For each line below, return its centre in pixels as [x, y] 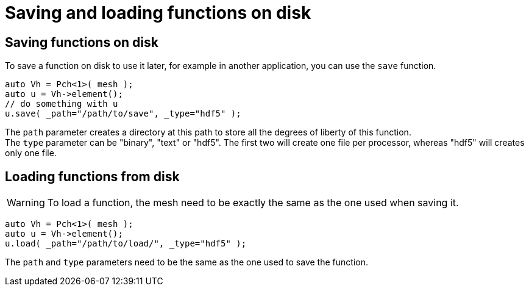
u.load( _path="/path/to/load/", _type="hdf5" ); [126, 244]
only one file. [31, 153]
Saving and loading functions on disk [158, 13]
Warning [26, 203]
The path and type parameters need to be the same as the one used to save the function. [186, 262]
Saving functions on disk [82, 42]
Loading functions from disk [92, 176]
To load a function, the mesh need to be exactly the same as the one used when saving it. [253, 203]
